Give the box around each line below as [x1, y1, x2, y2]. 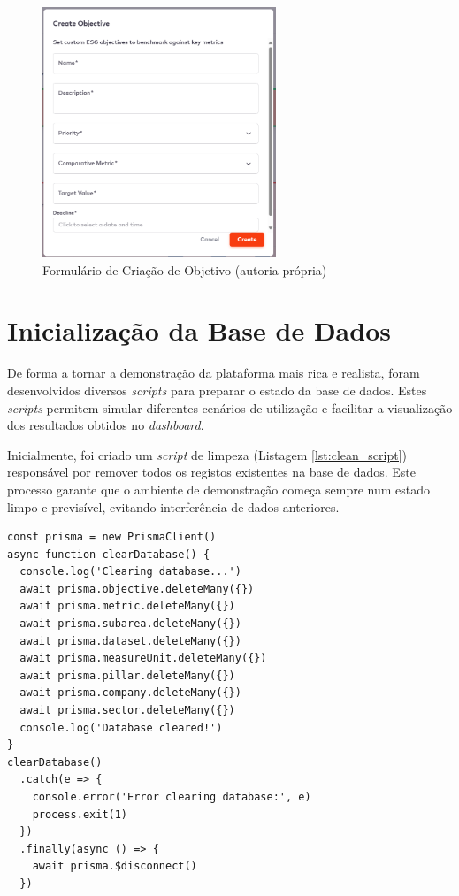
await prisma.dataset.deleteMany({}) [19, 634, 241, 647]
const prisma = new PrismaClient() [7, 531, 217, 544]
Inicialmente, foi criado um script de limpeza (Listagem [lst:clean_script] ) [7, 445, 407, 463]
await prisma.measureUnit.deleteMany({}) [19, 652, 267, 665]
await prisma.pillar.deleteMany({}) [19, 669, 235, 682]
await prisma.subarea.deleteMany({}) [19, 617, 241, 631]
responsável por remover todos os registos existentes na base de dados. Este [7, 463, 416, 481]
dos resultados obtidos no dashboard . [7, 416, 204, 434]
